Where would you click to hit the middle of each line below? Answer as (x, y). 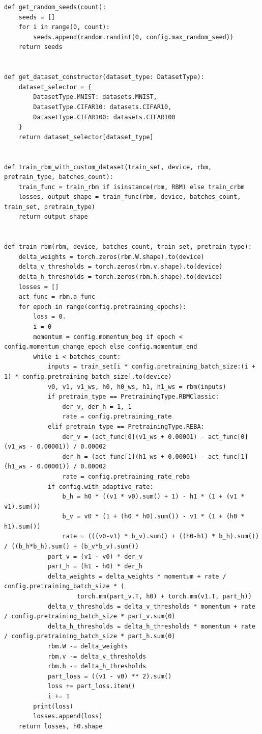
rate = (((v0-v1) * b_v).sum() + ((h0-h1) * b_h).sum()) (161, 536)
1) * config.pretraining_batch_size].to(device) (88, 376)
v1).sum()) (22, 506)
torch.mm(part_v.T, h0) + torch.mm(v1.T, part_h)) (164, 597)
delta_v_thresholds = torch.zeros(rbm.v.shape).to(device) (121, 267)
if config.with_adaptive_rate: (100, 487)
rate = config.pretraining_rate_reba (126, 476)
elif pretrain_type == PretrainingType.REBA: (126, 426)
